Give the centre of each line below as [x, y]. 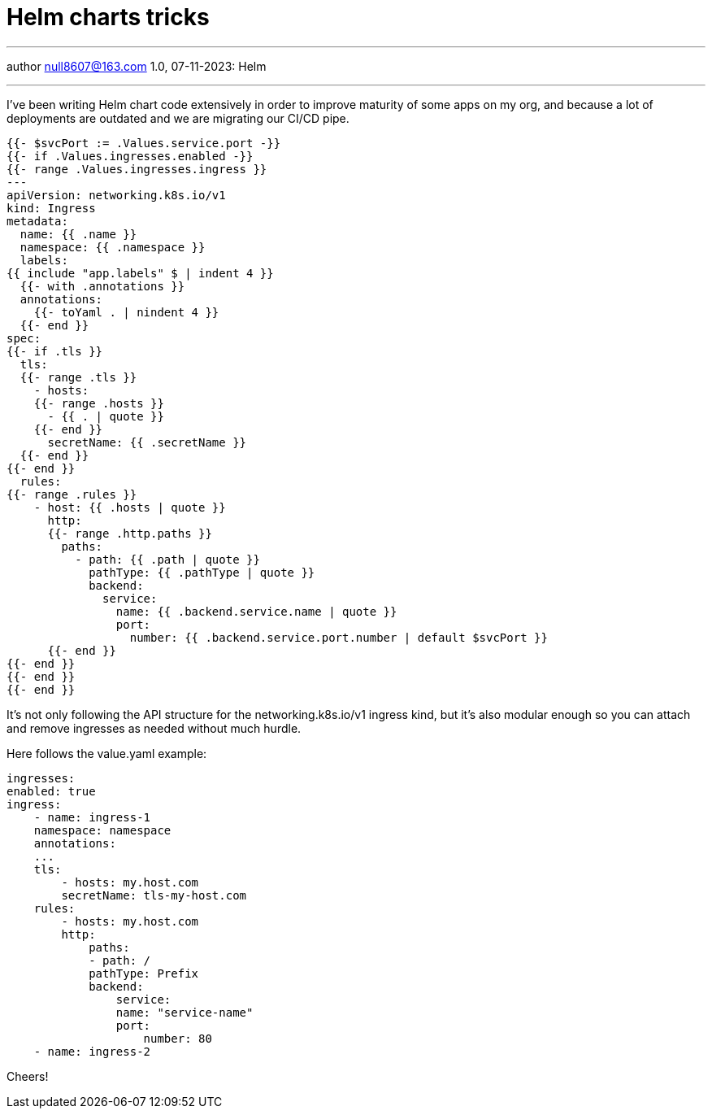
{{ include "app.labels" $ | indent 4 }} [140, 273]
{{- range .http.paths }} [130, 533]
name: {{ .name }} [78, 234]
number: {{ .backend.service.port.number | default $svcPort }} [339, 637]
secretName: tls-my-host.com [154, 895]
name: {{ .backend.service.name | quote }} [256, 611]
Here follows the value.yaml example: [107, 753]
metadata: [37, 221]
